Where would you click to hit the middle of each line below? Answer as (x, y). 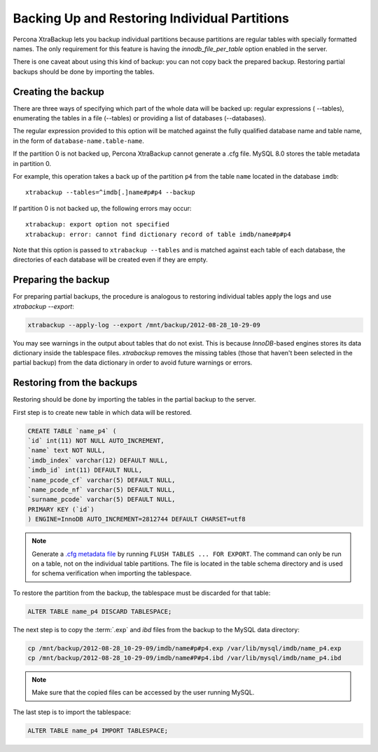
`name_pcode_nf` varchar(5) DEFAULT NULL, (101, 490)
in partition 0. (32, 163)
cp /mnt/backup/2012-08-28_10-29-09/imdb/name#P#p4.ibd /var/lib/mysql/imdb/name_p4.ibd (185, 658)
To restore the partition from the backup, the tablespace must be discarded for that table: (142, 593)
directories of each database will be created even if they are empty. (110, 260)
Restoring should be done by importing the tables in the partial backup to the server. (134, 399)
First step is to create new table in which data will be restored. (103, 412)
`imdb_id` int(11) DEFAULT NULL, (85, 470)
